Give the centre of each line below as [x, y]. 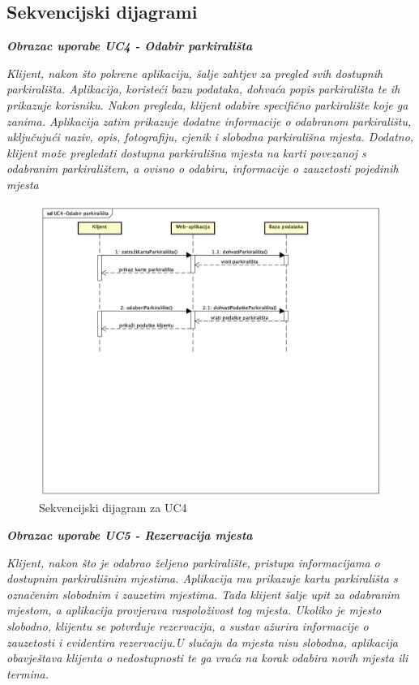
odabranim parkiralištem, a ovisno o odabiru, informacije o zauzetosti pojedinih [203, 168]
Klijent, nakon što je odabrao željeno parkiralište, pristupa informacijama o [193, 562]
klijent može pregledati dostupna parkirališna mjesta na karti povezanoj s [186, 152]
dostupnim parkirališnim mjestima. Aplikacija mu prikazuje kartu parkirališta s [202, 578]
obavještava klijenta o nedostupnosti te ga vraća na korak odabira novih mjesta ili [207, 658]
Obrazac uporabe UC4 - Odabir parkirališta [130, 46]
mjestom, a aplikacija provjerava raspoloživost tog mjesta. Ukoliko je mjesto [194, 610]
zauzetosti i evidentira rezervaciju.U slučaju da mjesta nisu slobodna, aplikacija [202, 642]
